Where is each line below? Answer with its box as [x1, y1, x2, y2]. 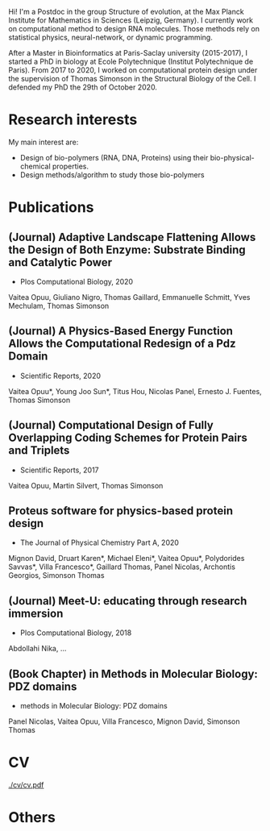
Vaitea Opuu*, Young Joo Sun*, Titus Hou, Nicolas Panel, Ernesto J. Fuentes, [8, 386, 262, 396]
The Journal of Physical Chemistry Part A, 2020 [19, 538, 180, 547]
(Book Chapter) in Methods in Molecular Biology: [8, 667, 258, 680]
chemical [19, 161, 51, 171]
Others [8, 808, 56, 827]
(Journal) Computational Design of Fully [8, 418, 214, 432]
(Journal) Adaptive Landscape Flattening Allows [8, 230, 256, 244]
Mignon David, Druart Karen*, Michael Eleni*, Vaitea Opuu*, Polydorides [8, 554, 245, 563]
